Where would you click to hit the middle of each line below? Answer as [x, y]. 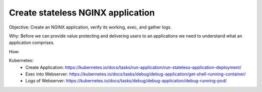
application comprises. [32, 43]
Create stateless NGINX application [82, 13]
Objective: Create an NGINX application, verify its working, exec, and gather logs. [90, 27]
